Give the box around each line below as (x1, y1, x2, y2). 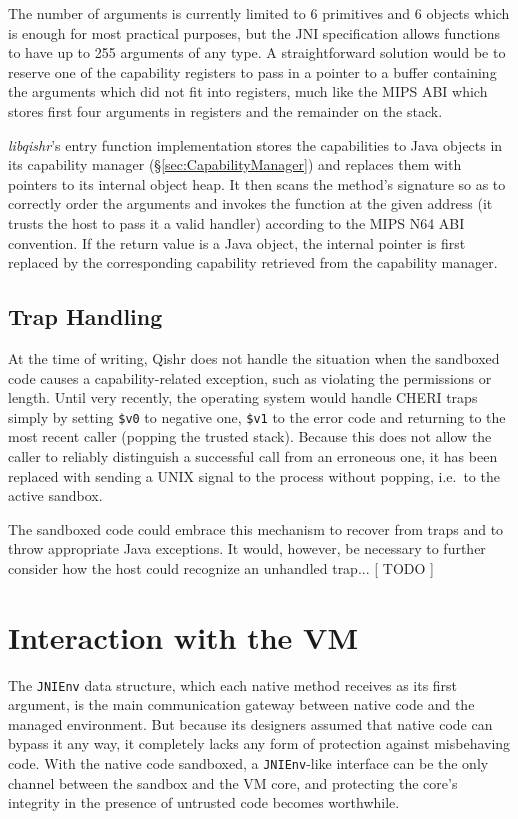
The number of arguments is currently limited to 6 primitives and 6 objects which (8, 3, 510, 23)
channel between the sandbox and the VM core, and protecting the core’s (8, 772, 458, 793)
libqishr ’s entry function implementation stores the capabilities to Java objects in (8, 134, 503, 155)
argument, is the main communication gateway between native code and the (8, 694, 475, 715)
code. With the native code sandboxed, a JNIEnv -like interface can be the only (8, 753, 489, 774)
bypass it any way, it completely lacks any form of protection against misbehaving (8, 733, 511, 754)
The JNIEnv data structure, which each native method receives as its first (8, 674, 458, 695)
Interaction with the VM (8, 616, 359, 657)
